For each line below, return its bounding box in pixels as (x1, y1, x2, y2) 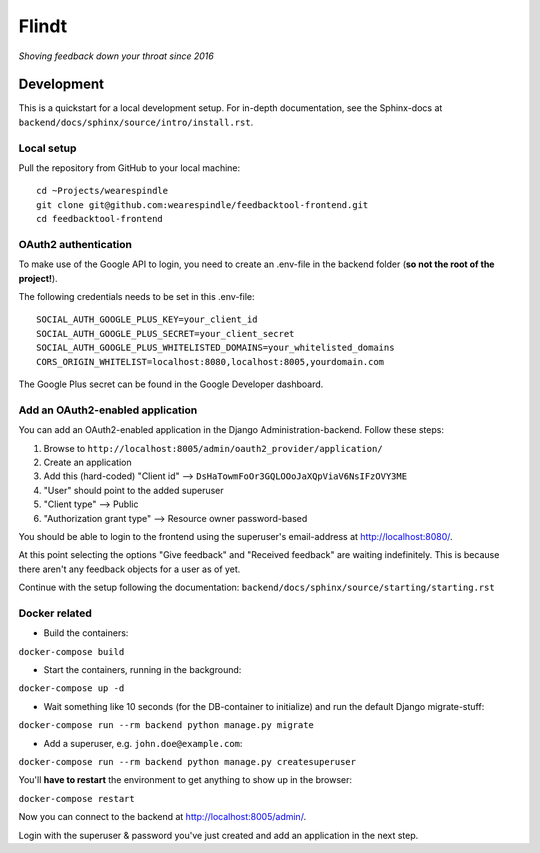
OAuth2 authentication (18, 237, 132, 251)
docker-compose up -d (18, 683, 125, 694)
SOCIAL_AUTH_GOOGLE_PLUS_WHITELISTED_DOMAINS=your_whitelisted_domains (36, 342, 395, 354)
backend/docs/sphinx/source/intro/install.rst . (18, 116, 254, 128)
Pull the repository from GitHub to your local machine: (18, 161, 241, 174)
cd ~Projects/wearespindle (36, 185, 169, 197)
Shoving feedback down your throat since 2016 (18, 50, 214, 62)
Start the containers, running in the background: (43, 664, 242, 675)
